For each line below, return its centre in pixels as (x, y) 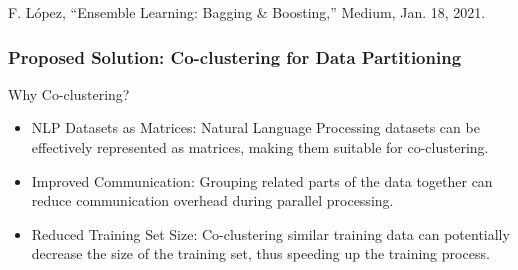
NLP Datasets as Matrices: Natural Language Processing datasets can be (255, 127)
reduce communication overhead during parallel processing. (212, 200)
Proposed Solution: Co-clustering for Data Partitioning (235, 56)
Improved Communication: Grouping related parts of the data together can (262, 180)
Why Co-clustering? (69, 93)
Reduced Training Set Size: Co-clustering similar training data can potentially (270, 233)
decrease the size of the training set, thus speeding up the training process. (260, 253)
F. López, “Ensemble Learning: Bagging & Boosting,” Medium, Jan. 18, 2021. (247, 12)
